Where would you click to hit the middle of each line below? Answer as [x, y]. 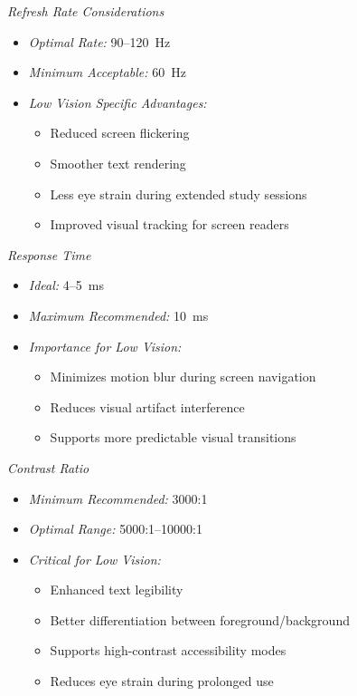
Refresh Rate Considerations [86, 11]
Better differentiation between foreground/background [200, 619]
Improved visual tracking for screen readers [169, 224]
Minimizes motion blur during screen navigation [183, 377]
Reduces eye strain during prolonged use [162, 681]
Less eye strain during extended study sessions [178, 193]
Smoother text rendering [118, 163]
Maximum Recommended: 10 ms [118, 315]
